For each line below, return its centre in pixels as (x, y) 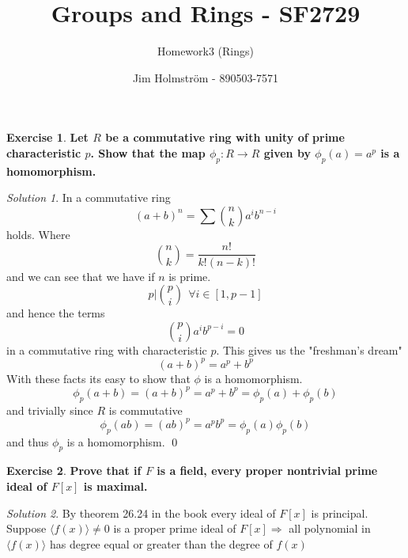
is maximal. (115, 486)
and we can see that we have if (81, 276)
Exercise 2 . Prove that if (74, 471)
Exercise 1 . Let (47, 137)
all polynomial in (330, 528)
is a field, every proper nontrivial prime (267, 471)
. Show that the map (148, 152)
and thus (28, 441)
